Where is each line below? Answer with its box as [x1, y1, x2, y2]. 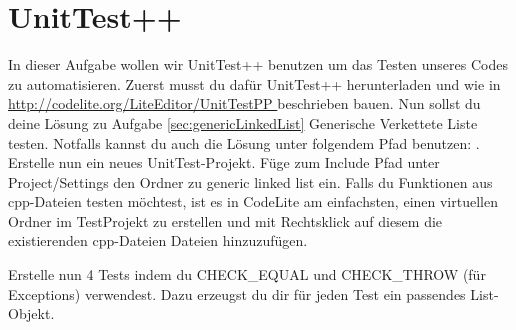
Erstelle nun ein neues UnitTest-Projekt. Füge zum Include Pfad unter [8, 152, 440, 173]
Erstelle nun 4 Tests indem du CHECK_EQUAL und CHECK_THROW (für [8, 264, 486, 285]
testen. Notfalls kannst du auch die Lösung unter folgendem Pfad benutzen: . [8, 132, 480, 153]
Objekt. [8, 303, 55, 324]
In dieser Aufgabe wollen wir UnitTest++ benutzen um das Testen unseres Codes [8, 54, 508, 75]
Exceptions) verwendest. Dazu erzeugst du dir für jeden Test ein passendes [8, 283, 466, 304]
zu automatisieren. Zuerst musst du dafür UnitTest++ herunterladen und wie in [8, 73, 501, 94]
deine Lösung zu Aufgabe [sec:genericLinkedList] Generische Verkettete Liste [8, 112, 478, 133]
